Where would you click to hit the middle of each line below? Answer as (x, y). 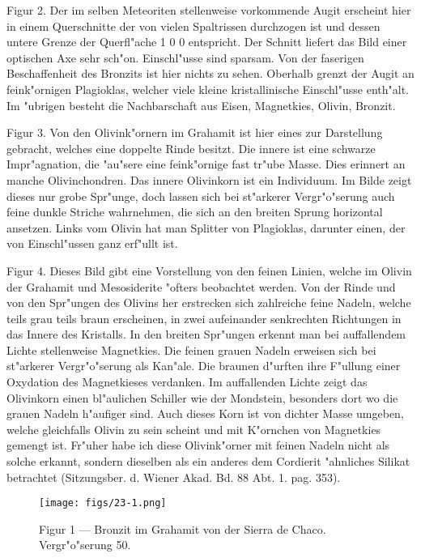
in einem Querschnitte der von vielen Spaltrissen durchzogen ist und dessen (193, 26)
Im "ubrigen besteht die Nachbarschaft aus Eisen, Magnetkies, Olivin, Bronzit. (201, 105)
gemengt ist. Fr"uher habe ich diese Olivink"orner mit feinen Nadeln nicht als (198, 445)
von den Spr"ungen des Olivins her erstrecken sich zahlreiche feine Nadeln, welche (209, 302)
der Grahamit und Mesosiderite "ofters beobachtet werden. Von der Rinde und (201, 286)
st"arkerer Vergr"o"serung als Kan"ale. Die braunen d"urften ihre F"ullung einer (204, 366)
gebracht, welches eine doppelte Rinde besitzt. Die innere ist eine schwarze (191, 148)
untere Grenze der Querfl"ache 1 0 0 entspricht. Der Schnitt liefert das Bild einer (207, 42)
